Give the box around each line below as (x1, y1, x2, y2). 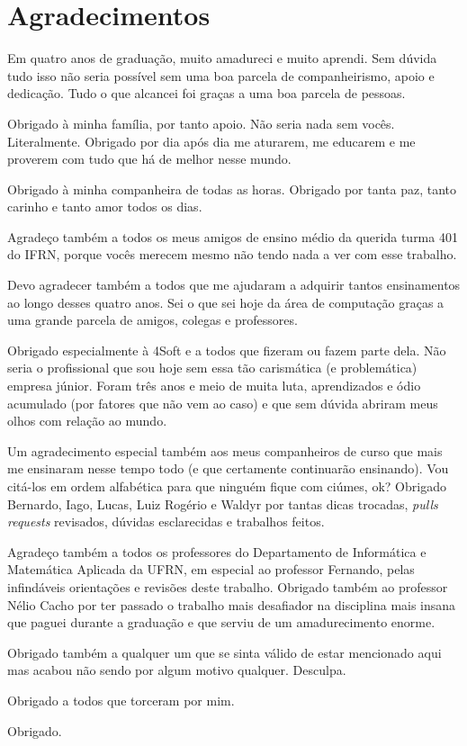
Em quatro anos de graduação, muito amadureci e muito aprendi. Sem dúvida (7, 49, 437, 67)
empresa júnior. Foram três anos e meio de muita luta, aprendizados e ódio (7, 376, 421, 395)
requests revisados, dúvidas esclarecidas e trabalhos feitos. (7, 512, 325, 531)
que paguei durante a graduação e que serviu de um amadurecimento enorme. (7, 613, 436, 632)
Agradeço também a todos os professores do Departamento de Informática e (7, 542, 427, 561)
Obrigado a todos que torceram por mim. (7, 690, 235, 709)
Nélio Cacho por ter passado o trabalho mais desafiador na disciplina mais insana (7, 595, 456, 614)
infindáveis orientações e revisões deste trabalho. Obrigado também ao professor (7, 577, 448, 596)
